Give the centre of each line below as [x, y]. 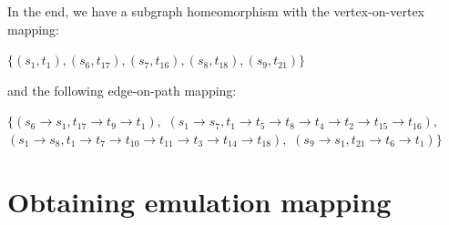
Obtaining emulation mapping [199, 201]
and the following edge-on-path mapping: [122, 90]
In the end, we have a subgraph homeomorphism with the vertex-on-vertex [216, 11]
